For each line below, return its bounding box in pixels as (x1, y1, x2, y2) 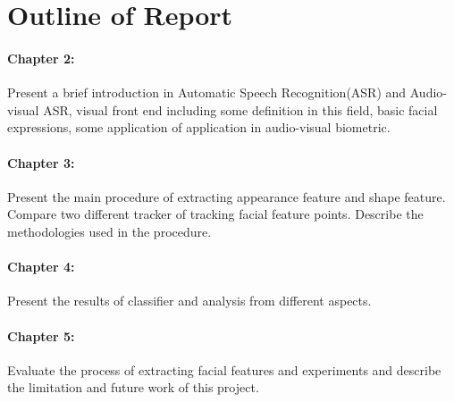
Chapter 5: (7, 326, 75, 345)
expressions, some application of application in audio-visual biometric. (7, 118, 391, 137)
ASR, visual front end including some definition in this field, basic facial (43, 100, 438, 119)
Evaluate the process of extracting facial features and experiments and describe (7, 360, 441, 379)
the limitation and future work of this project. (7, 378, 259, 397)
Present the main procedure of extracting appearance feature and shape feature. (7, 187, 446, 205)
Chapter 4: (7, 257, 75, 276)
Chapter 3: (7, 153, 75, 172)
